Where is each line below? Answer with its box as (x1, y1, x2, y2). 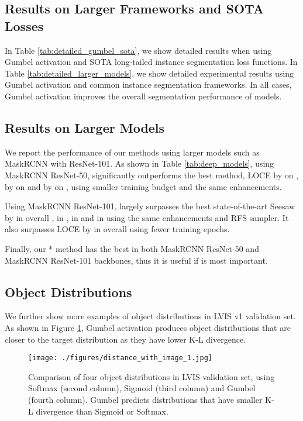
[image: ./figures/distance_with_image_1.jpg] (28, 354, 212, 363)
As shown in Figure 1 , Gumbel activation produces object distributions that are (5, 321, 291, 333)
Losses (5, 16, 44, 34)
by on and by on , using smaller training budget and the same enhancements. (5, 180, 282, 192)
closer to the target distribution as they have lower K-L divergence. (5, 333, 246, 345)
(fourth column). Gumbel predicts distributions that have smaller (28, 393, 263, 405)
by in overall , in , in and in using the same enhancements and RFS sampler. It (5, 211, 289, 223)
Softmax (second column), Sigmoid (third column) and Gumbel (28, 382, 256, 394)
